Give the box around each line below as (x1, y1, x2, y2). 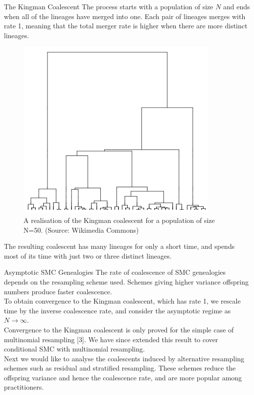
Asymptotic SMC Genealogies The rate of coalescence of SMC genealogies (4, 267, 226, 277)
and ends (223, 1, 250, 11)
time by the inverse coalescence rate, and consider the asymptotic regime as (4, 305, 231, 315)
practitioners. (4, 382, 44, 392)
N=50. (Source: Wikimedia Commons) (23, 224, 139, 235)
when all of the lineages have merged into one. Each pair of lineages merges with (4, 11, 246, 21)
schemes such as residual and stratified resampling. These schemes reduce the (4, 363, 236, 373)
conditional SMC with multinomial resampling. (4, 344, 145, 354)
